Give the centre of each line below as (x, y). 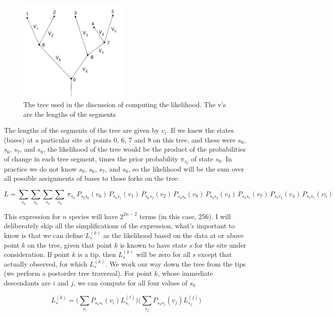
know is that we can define (44, 235)
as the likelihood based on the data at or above (173, 235)
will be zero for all (163, 254)
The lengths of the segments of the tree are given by (82, 130)
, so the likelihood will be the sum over (186, 168)
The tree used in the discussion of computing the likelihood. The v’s (125, 104)
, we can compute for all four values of (131, 282)
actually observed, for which (46, 263)
